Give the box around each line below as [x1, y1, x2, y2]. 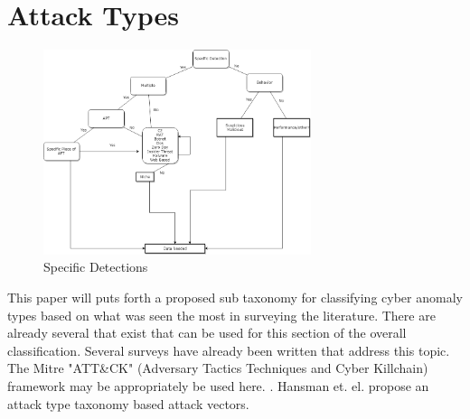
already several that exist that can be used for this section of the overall [7, 323, 407, 342]
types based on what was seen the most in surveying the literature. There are [7, 305, 436, 324]
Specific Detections [43, 257, 148, 276]
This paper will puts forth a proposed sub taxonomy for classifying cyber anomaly [7, 288, 463, 307]
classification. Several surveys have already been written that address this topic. [7, 340, 450, 359]
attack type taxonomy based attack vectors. [7, 394, 249, 413]
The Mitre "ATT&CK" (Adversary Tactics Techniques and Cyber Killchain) [7, 358, 428, 377]
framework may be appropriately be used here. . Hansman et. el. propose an [7, 377, 429, 396]
